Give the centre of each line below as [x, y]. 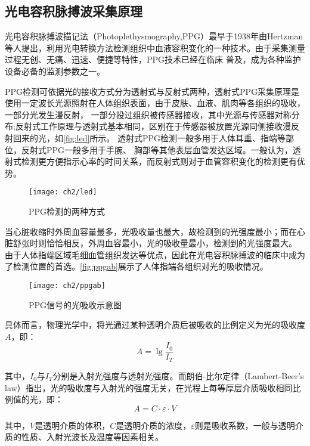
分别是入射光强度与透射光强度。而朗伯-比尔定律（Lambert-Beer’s [178, 375]
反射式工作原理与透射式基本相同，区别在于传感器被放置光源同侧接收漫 [153, 126]
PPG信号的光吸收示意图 [75, 304]
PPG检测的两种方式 [67, 211]
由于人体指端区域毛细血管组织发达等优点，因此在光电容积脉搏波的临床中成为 [155, 254]
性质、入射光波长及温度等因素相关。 [92, 437]
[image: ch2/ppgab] [67, 285]
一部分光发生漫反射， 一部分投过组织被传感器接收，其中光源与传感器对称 [148, 114]
